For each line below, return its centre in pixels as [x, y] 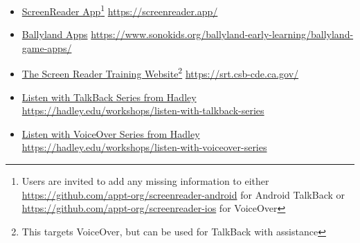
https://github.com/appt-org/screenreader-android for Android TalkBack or [183, 194]
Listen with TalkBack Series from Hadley [109, 97]
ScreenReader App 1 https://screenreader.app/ [120, 10]
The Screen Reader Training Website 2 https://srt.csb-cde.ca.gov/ [160, 73]
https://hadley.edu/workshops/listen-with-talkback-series [143, 110]
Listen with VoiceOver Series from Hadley [111, 133]
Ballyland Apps [55, 34]
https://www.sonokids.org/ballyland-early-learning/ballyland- [222, 34]
